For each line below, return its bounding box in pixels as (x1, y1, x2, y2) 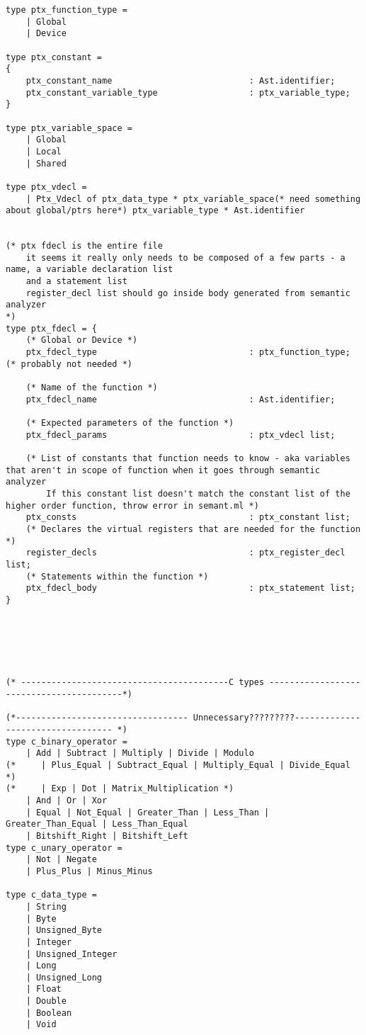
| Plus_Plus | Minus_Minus (25, 866, 153, 876)
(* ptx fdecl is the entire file (6, 241, 163, 251)
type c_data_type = (6, 890, 97, 900)
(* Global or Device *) (25, 335, 138, 346)
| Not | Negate (25, 854, 97, 865)
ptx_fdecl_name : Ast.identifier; (25, 394, 336, 405)
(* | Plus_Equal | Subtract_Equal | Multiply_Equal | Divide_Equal (6, 760, 350, 770)
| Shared (25, 158, 67, 169)
